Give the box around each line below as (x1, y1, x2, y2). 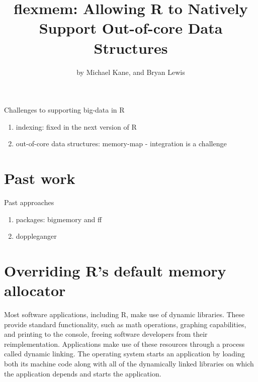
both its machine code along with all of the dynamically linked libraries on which (4, 358, 254, 369)
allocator (4, 280, 66, 301)
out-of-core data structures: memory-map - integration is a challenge (16, 138, 227, 149)
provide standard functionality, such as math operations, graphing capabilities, (4, 319, 246, 329)
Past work (4, 168, 75, 188)
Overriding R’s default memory (4, 260, 226, 280)
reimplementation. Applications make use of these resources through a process (4, 338, 245, 349)
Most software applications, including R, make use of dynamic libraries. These (4, 309, 245, 320)
